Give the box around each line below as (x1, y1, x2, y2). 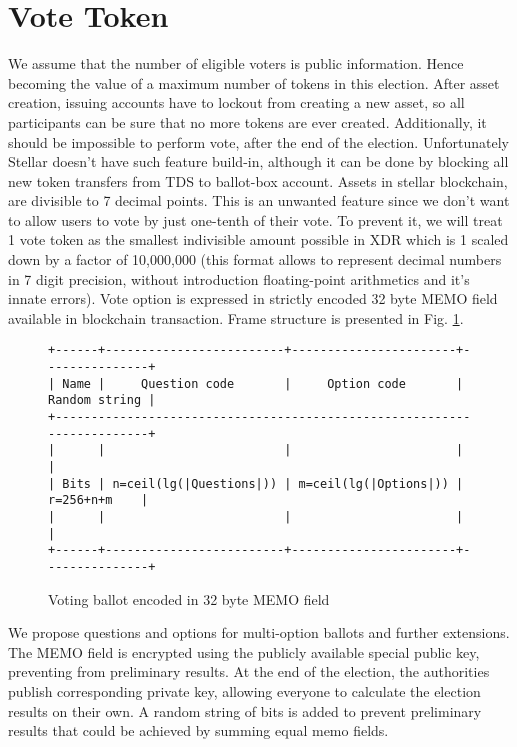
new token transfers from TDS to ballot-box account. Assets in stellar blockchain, (8, 170, 508, 191)
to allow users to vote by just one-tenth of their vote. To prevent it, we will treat (8, 209, 503, 230)
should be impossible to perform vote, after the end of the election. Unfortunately (8, 131, 509, 152)
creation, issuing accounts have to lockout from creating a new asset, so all (8, 92, 465, 113)
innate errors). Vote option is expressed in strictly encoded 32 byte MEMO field (8, 288, 498, 309)
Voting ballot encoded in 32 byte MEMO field (48, 588, 330, 609)
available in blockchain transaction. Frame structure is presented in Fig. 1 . (8, 307, 464, 328)
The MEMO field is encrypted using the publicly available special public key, (8, 641, 480, 662)
